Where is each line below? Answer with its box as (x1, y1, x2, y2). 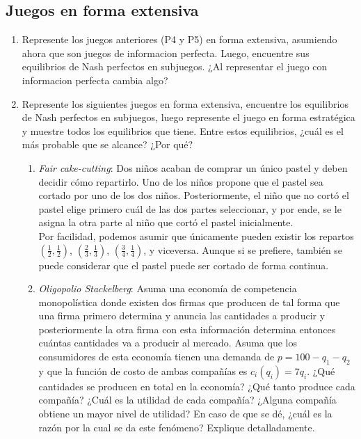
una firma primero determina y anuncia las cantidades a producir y (38, 308, 326, 323)
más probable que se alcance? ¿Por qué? (22, 137, 193, 152)
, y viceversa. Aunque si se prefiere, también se (143, 242, 343, 257)
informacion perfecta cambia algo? (22, 72, 168, 87)
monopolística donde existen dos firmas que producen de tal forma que (38, 294, 340, 309)
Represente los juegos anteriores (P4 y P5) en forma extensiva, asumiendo (22, 32, 337, 47)
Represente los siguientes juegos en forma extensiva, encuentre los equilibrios (22, 96, 348, 111)
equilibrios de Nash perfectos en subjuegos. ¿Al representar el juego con (22, 59, 328, 74)
